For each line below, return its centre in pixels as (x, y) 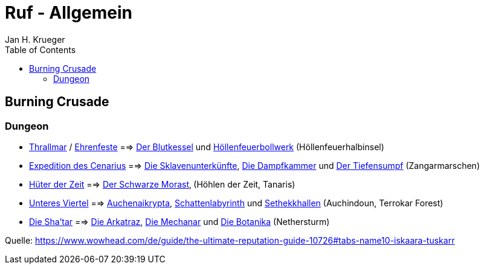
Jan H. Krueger (35, 39)
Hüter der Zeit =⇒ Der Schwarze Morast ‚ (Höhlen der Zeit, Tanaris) (162, 184)
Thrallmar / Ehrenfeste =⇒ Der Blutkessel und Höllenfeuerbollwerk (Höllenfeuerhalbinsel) (207, 147)
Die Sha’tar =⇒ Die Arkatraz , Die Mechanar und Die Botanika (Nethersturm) (179, 221)
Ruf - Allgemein (69, 13)
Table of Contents (40, 49)
